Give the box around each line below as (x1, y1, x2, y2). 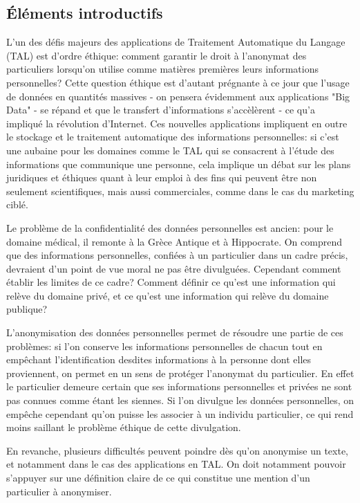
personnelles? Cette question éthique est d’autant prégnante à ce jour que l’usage (6, 75, 350, 89)
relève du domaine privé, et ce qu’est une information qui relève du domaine (6, 288, 329, 302)
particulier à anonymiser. (6, 484, 112, 498)
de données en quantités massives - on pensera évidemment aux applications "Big (6, 89, 350, 103)
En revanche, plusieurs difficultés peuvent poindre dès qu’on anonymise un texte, (6, 443, 348, 457)
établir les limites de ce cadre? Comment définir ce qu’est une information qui (6, 275, 336, 289)
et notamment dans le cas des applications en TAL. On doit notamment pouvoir (6, 457, 346, 471)
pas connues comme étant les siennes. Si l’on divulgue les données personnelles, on (6, 393, 354, 408)
